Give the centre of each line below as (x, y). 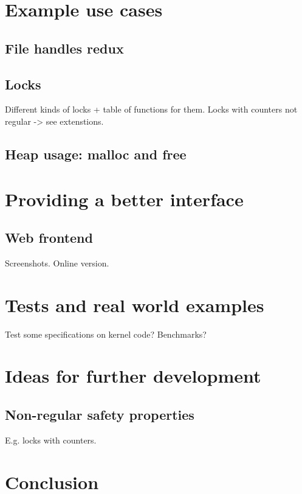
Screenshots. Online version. (57, 263)
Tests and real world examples (135, 304)
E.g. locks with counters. (51, 440)
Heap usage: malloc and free (96, 154)
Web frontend (49, 238)
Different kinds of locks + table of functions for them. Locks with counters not (151, 109)
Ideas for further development (133, 376)
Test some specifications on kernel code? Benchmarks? (106, 334)
